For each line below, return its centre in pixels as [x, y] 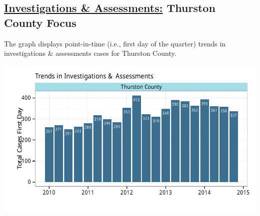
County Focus [40, 22]
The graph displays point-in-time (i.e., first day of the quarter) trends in [115, 43]
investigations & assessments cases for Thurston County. [90, 53]
